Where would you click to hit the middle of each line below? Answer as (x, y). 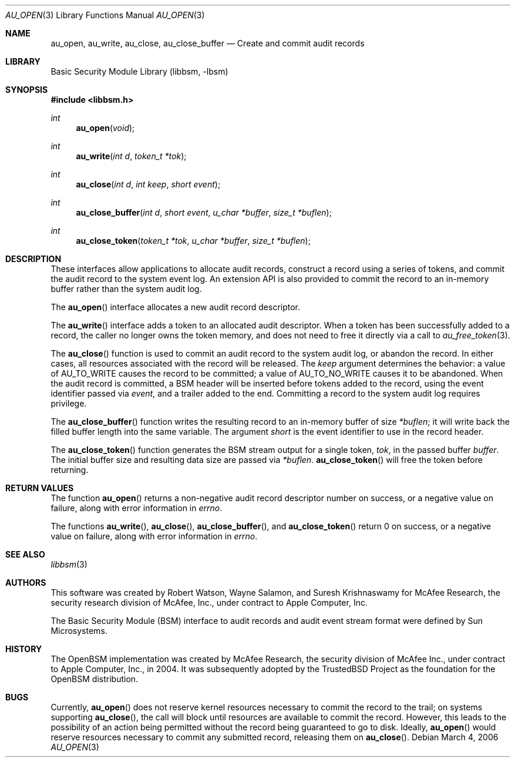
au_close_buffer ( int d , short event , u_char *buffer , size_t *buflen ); (204, 212)
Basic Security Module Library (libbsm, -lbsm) (139, 71)
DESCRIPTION (33, 259)
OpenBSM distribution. (95, 679)
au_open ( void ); (105, 128)
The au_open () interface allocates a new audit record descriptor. (176, 307)
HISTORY (24, 649)
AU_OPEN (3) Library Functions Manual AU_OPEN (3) (105, 15)
